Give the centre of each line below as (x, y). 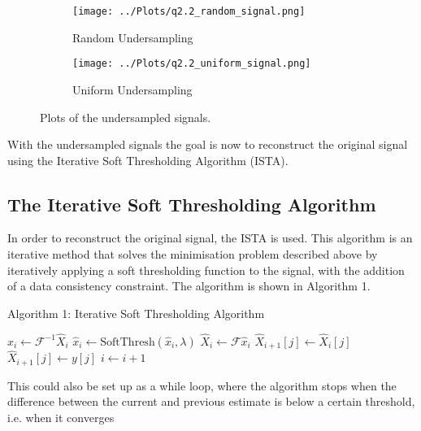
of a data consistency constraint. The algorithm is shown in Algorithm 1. (189, 286)
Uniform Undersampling (132, 89)
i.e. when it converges (61, 417)
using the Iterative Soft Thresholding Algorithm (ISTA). (148, 160)
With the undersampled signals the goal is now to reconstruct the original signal (208, 144)
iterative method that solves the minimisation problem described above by (193, 254)
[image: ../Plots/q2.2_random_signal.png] (189, 11)
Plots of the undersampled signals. (126, 117)
